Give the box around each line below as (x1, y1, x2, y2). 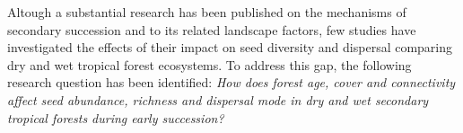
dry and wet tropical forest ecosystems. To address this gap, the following (7, 55, 412, 74)
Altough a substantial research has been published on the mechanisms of (7, 3, 406, 21)
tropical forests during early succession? (7, 108, 224, 127)
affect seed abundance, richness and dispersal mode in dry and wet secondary (7, 90, 429, 109)
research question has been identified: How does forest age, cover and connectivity (7, 73, 456, 92)
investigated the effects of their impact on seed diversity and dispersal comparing (7, 38, 453, 57)
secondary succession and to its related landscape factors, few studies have (7, 20, 416, 39)
